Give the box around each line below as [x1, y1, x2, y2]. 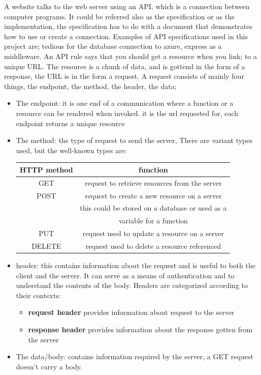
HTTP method [19, 164, 73, 175]
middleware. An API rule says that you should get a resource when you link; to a [4, 50, 257, 61]
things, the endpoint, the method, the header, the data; [4, 80, 177, 91]
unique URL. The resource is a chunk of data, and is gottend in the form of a [4, 61, 245, 71]
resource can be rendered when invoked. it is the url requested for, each [16, 107, 239, 118]
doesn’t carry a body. [16, 361, 82, 371]
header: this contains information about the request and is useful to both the [16, 259, 255, 270]
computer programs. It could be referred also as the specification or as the [4, 11, 235, 21]
